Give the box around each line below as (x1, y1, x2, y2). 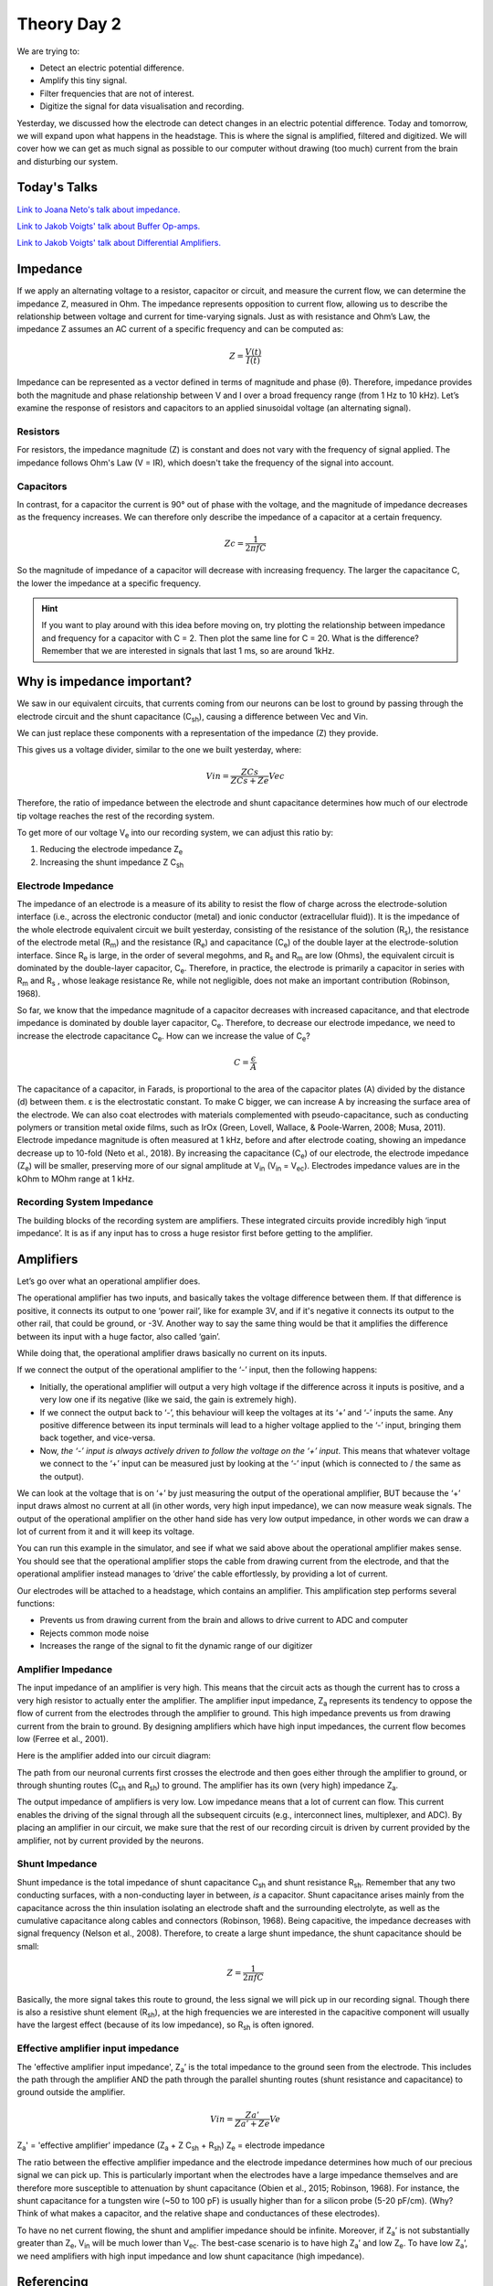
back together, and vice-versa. (39, 1432, 155, 1444)
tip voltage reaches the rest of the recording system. (16, 810, 215, 821)
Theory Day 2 (16, 14, 122, 34)
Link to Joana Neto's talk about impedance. (16, 204, 181, 215)
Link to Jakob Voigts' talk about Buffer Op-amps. (16, 220, 201, 231)
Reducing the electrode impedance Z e (39, 844, 184, 857)
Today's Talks (16, 179, 98, 196)
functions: (16, 1598, 55, 1609)
